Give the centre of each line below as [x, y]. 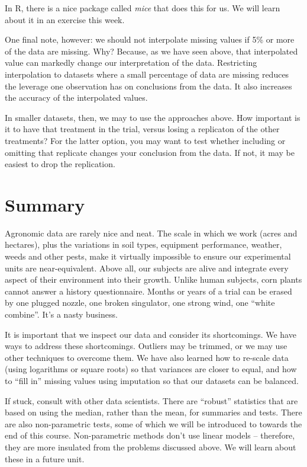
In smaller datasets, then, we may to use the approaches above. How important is [153, 117]
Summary [45, 204]
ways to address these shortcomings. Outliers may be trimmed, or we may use [146, 346]
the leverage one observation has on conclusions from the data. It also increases [148, 86]
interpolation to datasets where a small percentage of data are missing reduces [147, 74]
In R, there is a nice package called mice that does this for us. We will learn [143, 8]
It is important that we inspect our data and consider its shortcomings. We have [151, 334]
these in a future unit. [45, 458]
